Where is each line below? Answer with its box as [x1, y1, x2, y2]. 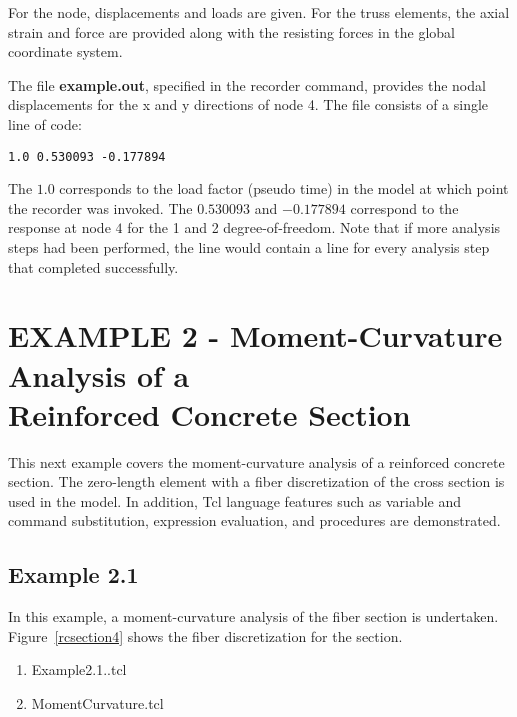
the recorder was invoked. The [8, 197, 193, 218]
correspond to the [350, 197, 459, 218]
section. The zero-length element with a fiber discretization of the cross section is [8, 471, 505, 492]
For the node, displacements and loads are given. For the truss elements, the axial [8, 2, 510, 22]
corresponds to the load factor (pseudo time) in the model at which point [59, 178, 509, 199]
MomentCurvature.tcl [31, 693, 164, 714]
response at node [8, 217, 111, 238]
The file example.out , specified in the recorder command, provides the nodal [8, 74, 486, 95]
